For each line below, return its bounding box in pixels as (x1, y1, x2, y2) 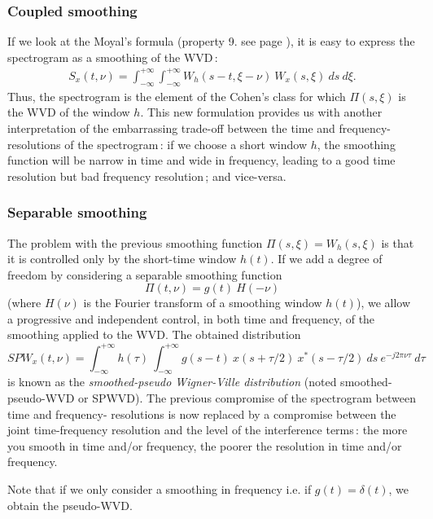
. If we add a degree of (270, 250, 383, 267)
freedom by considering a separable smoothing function (7, 266, 282, 283)
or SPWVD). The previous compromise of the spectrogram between (77, 389, 416, 406)
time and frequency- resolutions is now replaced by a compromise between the (7, 405, 396, 422)
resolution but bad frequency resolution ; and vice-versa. (7, 167, 286, 184)
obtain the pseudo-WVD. (7, 496, 133, 513)
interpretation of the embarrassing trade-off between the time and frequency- (7, 119, 391, 136)
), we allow (356, 294, 411, 311)
